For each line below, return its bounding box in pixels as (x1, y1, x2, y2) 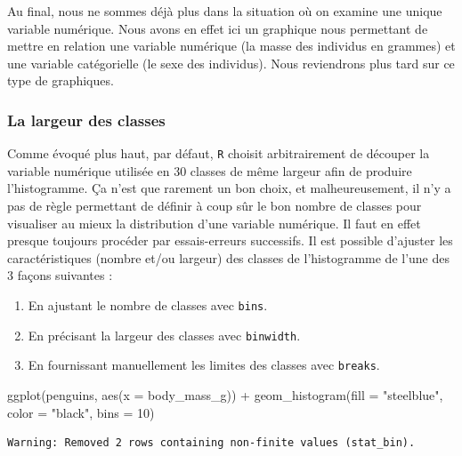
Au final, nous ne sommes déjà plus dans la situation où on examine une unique (7, 2, 442, 20)
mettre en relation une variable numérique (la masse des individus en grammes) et (7, 36, 456, 55)
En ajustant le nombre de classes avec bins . (28, 296, 268, 314)
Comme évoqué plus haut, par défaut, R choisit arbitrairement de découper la (7, 144, 430, 163)
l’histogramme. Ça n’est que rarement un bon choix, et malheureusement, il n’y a (7, 179, 451, 197)
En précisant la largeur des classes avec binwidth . (28, 325, 301, 344)
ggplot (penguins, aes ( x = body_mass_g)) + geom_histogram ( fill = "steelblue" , (7, 385, 443, 404)
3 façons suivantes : (7, 266, 113, 284)
